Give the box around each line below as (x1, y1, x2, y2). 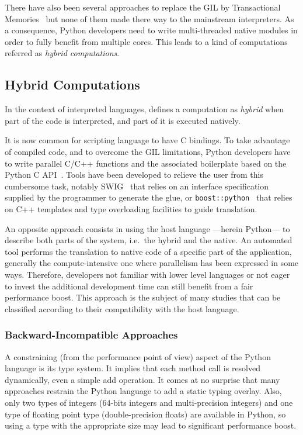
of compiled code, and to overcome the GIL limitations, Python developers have (5, 145, 291, 157)
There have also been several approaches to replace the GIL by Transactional (5, 1, 281, 13)
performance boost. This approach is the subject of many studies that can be (5, 291, 281, 303)
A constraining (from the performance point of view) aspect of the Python (5, 350, 271, 362)
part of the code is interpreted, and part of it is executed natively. (5, 114, 241, 126)
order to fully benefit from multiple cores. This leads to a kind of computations (5, 35, 288, 47)
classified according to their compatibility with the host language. (5, 302, 239, 315)
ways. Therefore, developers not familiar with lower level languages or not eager (5, 268, 290, 280)
